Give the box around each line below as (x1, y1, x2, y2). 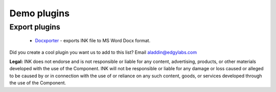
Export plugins (9, 22, 61, 32)
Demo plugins (9, 8, 70, 19)
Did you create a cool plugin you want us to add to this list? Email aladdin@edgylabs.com (9, 49, 197, 55)
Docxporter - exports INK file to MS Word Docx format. (35, 38, 151, 44)
